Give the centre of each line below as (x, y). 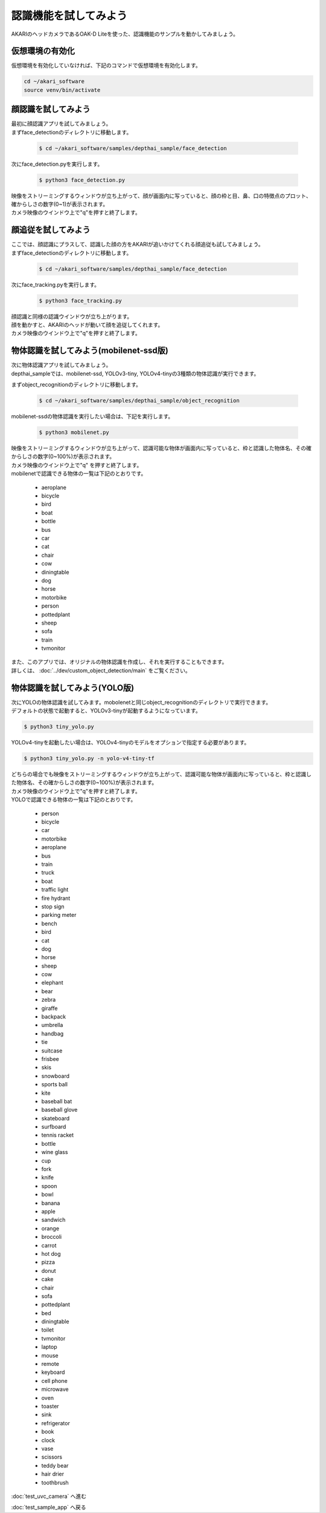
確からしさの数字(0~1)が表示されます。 (60, 204)
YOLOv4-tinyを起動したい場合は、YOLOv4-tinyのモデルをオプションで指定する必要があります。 (130, 743)
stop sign (53, 906)
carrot (49, 1245)
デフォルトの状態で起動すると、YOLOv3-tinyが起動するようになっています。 (106, 711)
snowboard (55, 1076)
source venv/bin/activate (62, 90)
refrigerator (56, 1423)
